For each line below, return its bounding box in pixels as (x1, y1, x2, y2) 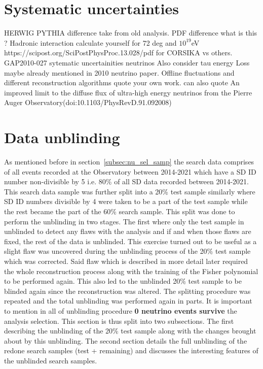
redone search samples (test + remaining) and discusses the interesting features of (4, 345, 258, 356)
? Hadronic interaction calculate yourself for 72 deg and (4, 37, 177, 48)
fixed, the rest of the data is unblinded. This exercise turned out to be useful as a (4, 236, 257, 246)
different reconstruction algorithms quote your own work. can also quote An (4, 77, 240, 88)
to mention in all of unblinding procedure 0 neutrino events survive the (4, 305, 237, 316)
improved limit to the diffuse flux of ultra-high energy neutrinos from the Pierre (4, 87, 252, 97)
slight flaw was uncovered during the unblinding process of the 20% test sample (4, 246, 251, 256)
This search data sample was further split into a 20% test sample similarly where (4, 186, 255, 196)
